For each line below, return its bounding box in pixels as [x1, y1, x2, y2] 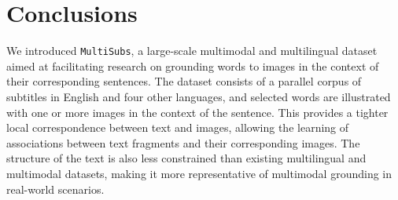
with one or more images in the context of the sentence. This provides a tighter [6, 104, 389, 120]
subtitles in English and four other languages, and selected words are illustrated [6, 88, 391, 104]
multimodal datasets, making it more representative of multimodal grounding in [6, 165, 392, 181]
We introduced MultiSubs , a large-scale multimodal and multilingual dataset [6, 42, 378, 59]
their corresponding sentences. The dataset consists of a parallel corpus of [6, 73, 362, 89]
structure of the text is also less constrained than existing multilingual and [6, 150, 367, 166]
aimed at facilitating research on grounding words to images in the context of [6, 57, 379, 74]
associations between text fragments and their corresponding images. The [6, 134, 360, 151]
